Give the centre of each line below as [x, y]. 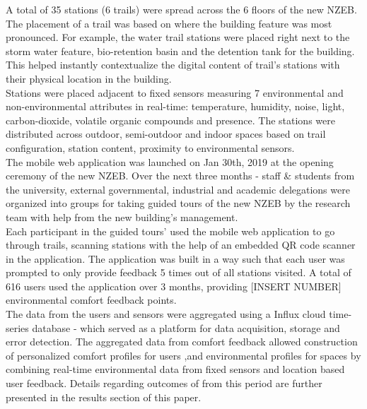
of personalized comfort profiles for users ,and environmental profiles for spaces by [183, 355]
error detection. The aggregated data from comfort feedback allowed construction [182, 342]
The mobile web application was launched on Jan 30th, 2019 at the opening [170, 161]
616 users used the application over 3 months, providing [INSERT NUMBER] [174, 286]
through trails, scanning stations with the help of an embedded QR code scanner [181, 245]
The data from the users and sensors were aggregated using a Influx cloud [166, 314]
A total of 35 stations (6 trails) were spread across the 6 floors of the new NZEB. [181, 9]
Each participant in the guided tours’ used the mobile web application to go [170, 231]
